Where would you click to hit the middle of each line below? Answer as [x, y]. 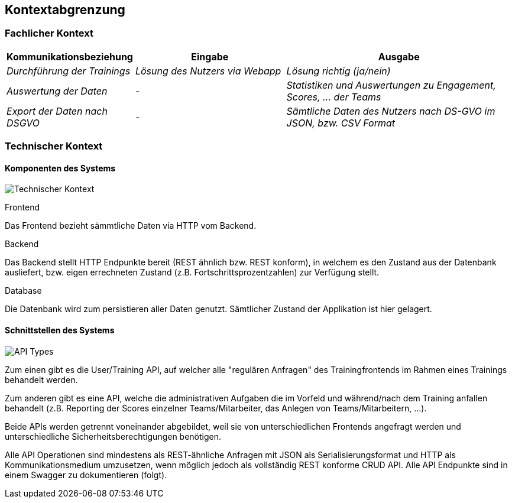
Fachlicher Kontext [49, 33]
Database [23, 291]
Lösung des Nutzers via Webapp [208, 71]
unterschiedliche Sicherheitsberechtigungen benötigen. [113, 436]
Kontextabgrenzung [65, 10]
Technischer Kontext [54, 146]
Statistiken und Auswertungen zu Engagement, [391, 85]
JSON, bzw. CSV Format [341, 123]
